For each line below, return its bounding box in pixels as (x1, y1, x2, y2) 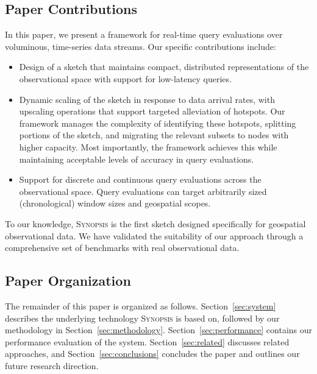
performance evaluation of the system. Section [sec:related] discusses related (5, 335, 290, 348)
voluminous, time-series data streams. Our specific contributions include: (5, 40, 276, 52)
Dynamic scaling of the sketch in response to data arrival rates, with (19, 93, 275, 105)
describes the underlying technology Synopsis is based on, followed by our (5, 311, 280, 324)
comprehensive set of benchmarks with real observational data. (5, 241, 240, 254)
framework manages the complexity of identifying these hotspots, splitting (19, 116, 296, 129)
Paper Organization (5, 271, 131, 290)
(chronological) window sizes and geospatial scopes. (19, 197, 211, 210)
